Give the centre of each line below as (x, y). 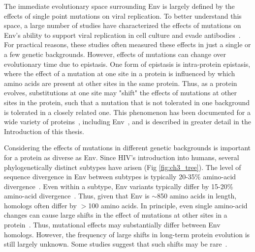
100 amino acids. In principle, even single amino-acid (168, 205)
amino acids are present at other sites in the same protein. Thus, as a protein (121, 83)
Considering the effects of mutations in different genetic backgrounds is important (127, 148)
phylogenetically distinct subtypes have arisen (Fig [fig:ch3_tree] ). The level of (123, 167)
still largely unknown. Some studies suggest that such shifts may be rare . (116, 244)
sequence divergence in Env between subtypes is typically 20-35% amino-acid (120, 177)
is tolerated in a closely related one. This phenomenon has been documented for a (127, 112)
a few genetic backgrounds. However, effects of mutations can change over (115, 54)
